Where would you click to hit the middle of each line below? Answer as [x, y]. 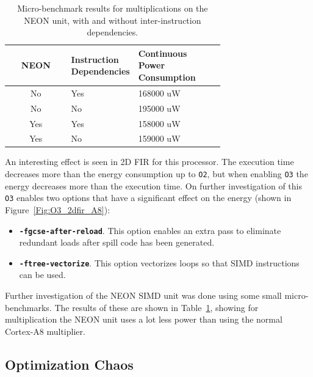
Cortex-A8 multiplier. [45, 331]
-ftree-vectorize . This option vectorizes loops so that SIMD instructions [159, 262]
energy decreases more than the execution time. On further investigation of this [153, 185]
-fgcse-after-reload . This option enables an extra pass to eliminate [150, 230]
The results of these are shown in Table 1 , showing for [156, 307]
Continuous [163, 53]
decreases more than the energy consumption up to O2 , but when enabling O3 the [156, 174]
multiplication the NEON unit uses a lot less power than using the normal [144, 319]
